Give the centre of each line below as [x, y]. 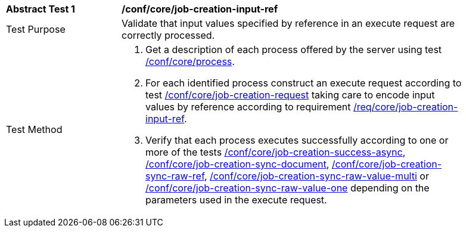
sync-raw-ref [175, 176]
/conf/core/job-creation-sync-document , [237, 164]
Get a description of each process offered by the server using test [294, 50]
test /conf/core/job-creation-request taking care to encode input [290, 95]
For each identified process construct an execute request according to [304, 83]
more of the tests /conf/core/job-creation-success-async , [276, 152]
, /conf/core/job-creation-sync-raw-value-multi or [316, 176]
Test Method [34, 129]
